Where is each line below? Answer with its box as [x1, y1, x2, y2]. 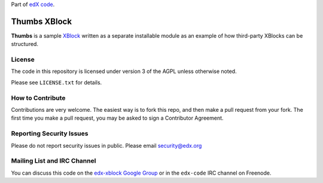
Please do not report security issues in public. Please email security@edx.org [11, 142, 202, 149]
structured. [11, 41, 39, 48]
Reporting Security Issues [11, 129, 89, 138]
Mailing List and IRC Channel [11, 157, 96, 165]
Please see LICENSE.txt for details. [11, 78, 102, 86]
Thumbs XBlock [11, 16, 72, 26]
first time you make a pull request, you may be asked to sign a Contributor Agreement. [11, 114, 224, 122]
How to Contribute [11, 93, 66, 102]
